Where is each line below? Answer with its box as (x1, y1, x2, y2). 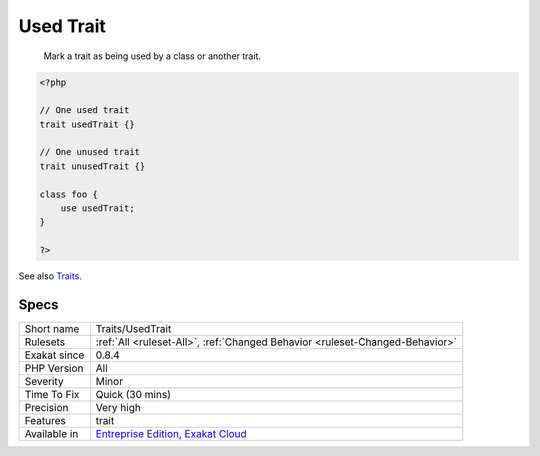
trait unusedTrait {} (39, 160, 146, 172)
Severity (24, 375, 64, 389)
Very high (95, 401, 142, 415)
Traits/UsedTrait (95, 322, 172, 336)
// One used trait (39, 105, 130, 116)
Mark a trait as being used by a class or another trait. (43, 50, 262, 62)
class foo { (39, 188, 99, 200)
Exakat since (24, 348, 85, 362)
